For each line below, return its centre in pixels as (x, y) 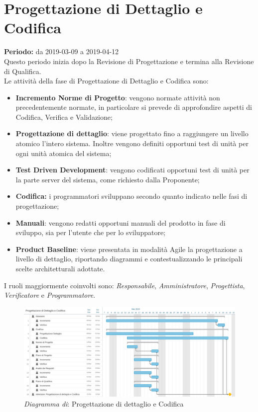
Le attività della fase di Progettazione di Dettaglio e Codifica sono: (106, 81)
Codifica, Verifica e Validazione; (64, 117)
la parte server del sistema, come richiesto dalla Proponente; (108, 179)
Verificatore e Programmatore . (50, 295)
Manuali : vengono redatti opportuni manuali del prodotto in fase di (121, 222)
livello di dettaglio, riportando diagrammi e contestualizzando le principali (129, 259)
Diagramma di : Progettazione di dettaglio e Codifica (104, 403)
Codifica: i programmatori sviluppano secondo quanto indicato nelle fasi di (131, 196)
